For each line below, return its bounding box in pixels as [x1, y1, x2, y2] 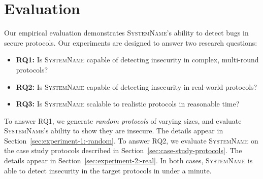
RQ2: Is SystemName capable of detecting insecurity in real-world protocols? [16, 81, 257, 92]
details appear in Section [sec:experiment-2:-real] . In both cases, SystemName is [4, 155, 253, 166]
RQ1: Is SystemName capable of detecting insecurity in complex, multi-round [16, 54, 259, 65]
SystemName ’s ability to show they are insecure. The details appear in [4, 125, 223, 136]
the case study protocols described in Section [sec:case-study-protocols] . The [4, 145, 242, 156]
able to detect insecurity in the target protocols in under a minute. [4, 165, 212, 175]
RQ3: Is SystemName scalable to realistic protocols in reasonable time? [16, 98, 240, 109]
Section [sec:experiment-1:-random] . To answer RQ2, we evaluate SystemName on [4, 135, 258, 146]
